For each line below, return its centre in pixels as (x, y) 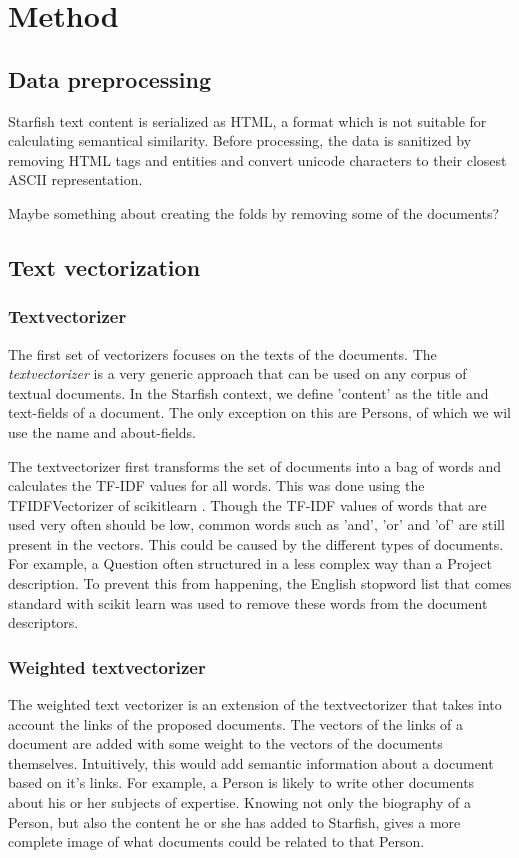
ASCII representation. (75, 179)
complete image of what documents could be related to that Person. (216, 841)
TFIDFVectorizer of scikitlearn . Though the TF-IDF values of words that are (247, 504)
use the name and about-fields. (102, 431)
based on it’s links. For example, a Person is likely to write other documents (241, 782)
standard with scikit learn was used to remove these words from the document (248, 602)
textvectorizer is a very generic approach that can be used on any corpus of (237, 373)
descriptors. (43, 622)
